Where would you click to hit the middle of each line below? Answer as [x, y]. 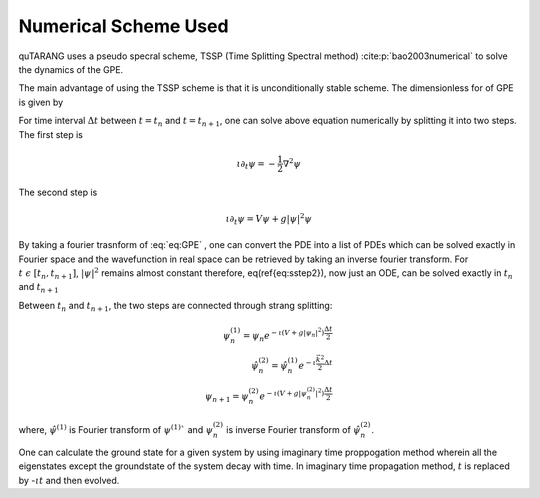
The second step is [58, 192]
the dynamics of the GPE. [71, 69]
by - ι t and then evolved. [69, 480]
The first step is [51, 134]
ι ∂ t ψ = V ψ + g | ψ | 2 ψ [268, 219]
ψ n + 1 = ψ [227, 397]
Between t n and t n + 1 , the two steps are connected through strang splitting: [175, 306]
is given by [41, 102]
